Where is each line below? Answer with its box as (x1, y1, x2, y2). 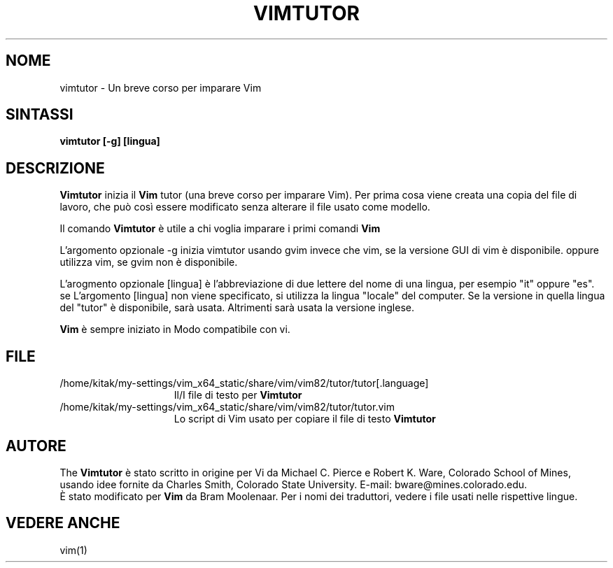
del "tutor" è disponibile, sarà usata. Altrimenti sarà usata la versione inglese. (59, 301, 414, 314)
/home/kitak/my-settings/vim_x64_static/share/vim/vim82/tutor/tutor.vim (59, 401, 395, 413)
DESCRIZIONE (6, 159, 105, 177)
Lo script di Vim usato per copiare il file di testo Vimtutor (174, 413, 436, 425)
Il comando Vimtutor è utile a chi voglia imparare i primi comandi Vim (59, 222, 381, 235)
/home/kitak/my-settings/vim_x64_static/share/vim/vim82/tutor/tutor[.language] (59, 377, 429, 390)
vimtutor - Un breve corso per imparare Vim (59, 81, 262, 94)
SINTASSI (6, 106, 73, 124)
